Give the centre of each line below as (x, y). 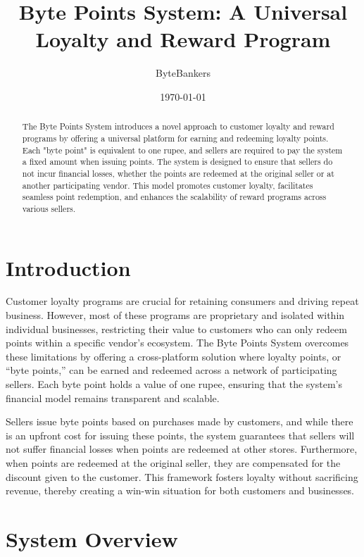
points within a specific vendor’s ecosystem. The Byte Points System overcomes (177, 343)
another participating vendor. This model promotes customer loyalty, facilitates (168, 185)
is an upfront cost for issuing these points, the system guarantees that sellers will (180, 435)
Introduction (68, 267)
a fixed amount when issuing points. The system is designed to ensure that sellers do (177, 162)
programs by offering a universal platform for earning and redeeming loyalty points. (175, 138)
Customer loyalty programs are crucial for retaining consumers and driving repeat (182, 301)
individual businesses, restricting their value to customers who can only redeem (176, 328)
